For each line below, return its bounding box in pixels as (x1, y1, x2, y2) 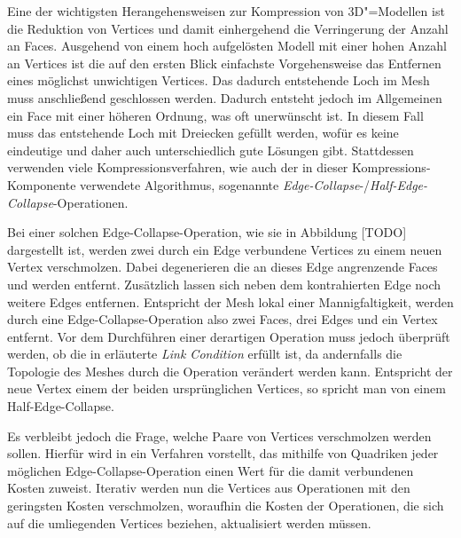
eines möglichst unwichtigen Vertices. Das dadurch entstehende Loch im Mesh (7, 71, 430, 90)
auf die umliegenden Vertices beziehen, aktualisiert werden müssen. (7, 513, 371, 532)
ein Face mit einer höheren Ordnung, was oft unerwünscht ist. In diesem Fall (7, 106, 424, 124)
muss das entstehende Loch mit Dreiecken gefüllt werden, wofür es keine (7, 123, 399, 142)
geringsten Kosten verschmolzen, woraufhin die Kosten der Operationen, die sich (7, 496, 444, 515)
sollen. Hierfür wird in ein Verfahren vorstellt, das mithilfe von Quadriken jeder (7, 444, 439, 463)
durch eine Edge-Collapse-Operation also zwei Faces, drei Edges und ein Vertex (7, 310, 438, 328)
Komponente (7, 175, 76, 194)
